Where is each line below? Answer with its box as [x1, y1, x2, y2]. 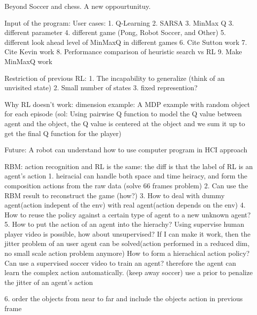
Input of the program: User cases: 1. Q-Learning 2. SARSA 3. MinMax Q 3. [4, 17, 234, 28]
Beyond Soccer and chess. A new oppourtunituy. [4, 1, 151, 11]
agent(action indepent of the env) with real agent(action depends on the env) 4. [4, 200, 246, 210]
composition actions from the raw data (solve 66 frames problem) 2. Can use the [4, 180, 248, 190]
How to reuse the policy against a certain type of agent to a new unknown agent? [4, 209, 251, 219]
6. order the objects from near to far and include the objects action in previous [4, 293, 243, 304]
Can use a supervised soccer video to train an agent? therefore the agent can [4, 257, 236, 268]
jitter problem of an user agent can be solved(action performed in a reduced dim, [4, 238, 250, 248]
